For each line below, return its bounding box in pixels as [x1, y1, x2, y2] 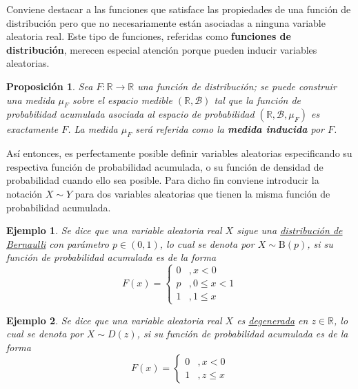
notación [6, 186, 43, 200]
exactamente [6, 122, 59, 136]
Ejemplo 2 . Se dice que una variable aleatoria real [6, 313, 222, 327]
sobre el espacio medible [72, 92, 172, 107]
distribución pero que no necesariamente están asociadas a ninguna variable [6, 15, 326, 30]
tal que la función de [214, 92, 301, 107]
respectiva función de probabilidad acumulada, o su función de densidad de [6, 159, 324, 174]
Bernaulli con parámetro [6, 236, 109, 251]
